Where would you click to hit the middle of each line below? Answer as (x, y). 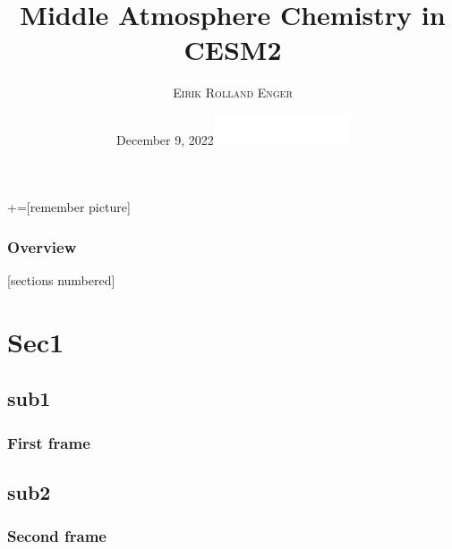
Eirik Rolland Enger (233, 93)
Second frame (57, 536)
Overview (42, 246)
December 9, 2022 (165, 139)
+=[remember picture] (69, 207)
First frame (49, 442)
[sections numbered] (61, 280)
